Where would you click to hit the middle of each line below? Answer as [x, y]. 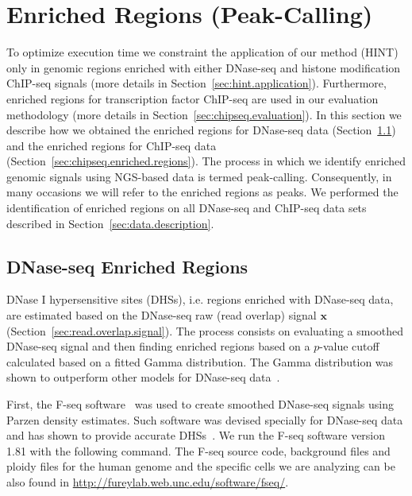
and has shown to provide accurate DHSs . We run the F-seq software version [196, 435]
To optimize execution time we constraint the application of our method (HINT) [202, 52]
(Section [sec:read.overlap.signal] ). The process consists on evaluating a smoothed [205, 330]
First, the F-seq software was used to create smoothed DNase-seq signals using [200, 404]
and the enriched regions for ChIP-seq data [112, 145]
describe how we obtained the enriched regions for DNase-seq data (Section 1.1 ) [201, 130]
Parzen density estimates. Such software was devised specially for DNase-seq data [205, 419]
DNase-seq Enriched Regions [127, 266]
